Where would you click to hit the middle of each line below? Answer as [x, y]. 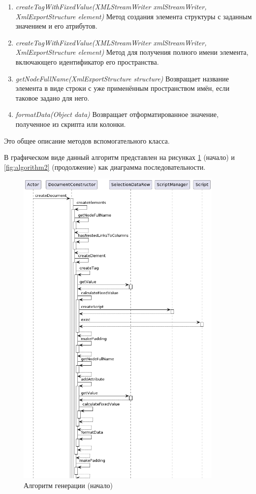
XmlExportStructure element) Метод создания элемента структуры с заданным [134, 16]
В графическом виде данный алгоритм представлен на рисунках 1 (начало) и [119, 157]
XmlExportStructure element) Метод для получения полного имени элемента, [132, 52]
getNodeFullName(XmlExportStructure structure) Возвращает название [122, 78]
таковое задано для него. [52, 97]
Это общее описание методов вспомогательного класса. [87, 140]
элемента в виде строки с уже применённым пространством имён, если [123, 88]
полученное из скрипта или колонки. [71, 124]
